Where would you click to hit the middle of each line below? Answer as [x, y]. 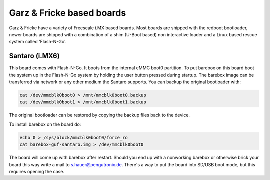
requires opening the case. [37, 171]
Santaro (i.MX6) [34, 56]
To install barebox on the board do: [45, 124]
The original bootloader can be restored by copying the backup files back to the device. [99, 115]
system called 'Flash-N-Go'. [38, 42]
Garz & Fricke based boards [68, 13]
